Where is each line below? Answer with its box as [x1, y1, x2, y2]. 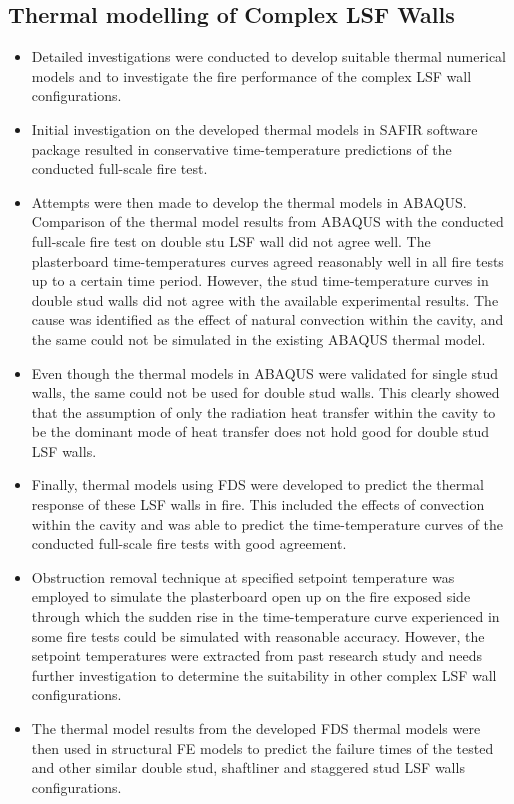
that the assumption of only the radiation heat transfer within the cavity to [31, 401, 496, 422]
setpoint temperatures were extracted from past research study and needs [31, 645, 483, 666]
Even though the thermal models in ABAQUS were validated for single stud [31, 362, 499, 383]
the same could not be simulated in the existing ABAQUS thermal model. [31, 328, 486, 349]
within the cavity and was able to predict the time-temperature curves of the [31, 513, 504, 534]
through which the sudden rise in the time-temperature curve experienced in [31, 606, 500, 627]
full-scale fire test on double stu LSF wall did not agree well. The [31, 230, 431, 251]
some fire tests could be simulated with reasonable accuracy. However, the [31, 625, 485, 646]
